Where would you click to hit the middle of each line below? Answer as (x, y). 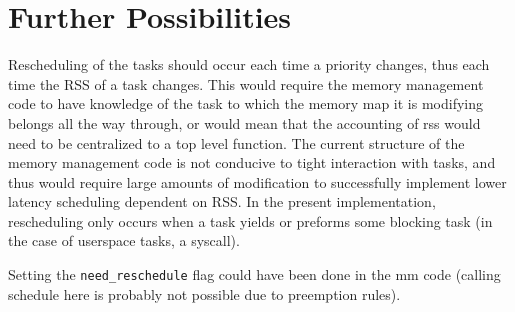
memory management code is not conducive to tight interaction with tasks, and (252, 162)
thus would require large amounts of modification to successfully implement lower (257, 181)
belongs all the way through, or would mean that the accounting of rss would (244, 122)
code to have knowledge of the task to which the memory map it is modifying (245, 103)
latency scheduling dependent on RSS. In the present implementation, (222, 201)
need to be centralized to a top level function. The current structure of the (236, 142)
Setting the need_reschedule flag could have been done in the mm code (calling (254, 274)
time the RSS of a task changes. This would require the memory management (246, 83)
